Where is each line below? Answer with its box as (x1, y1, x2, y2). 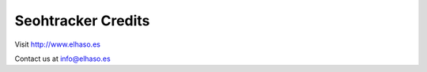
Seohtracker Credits (14, 12, 150, 29)
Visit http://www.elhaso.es (14, 40, 100, 49)
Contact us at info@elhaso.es (14, 54, 111, 63)
